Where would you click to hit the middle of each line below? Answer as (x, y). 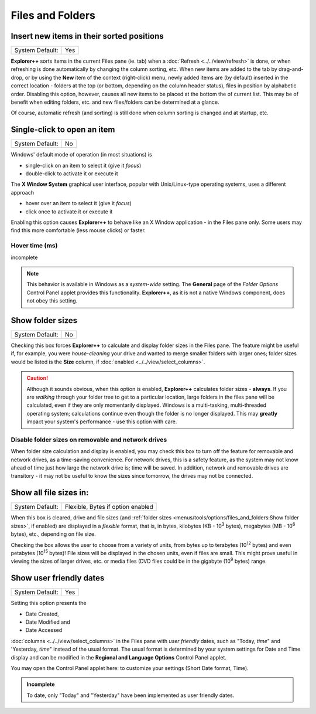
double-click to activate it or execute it (72, 174)
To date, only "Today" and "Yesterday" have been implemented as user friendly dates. (130, 695)
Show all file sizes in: (50, 493)
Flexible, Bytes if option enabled (109, 507)
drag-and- (291, 69)
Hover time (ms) (34, 246)
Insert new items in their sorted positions (87, 36)
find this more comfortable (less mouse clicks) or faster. (78, 230)
